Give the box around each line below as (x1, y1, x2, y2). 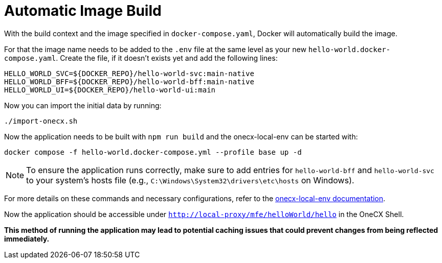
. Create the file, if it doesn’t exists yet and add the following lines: (56, 53, 278, 62)
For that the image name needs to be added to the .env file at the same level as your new (4, 44, 306, 54)
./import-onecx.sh (4, 116, 78, 125)
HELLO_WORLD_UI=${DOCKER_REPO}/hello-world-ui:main (4, 85, 216, 94)
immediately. (4, 234, 50, 243)
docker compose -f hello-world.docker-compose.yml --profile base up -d (4, 148, 302, 156)
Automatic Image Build (4, 2, 162, 19)
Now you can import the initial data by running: (4, 101, 162, 110)
